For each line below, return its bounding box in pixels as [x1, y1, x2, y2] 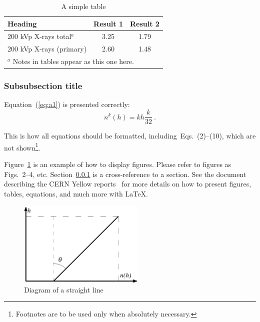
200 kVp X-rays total [7, 31, 71, 41]
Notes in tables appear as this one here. [12, 56, 134, 66]
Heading [7, 18, 37, 28]
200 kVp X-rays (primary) [7, 43, 87, 54]
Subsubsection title [4, 79, 82, 92]
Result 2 [130, 18, 159, 28]
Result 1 [93, 18, 123, 28]
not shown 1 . [4, 140, 40, 152]
